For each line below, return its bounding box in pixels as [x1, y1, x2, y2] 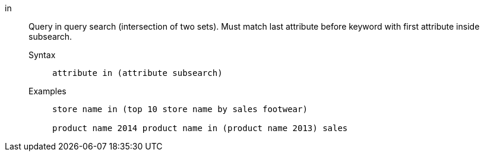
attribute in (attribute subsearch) [52, 68, 223, 78]
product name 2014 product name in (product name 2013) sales [52, 123, 348, 133]
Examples [29, 86, 67, 96]
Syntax [29, 50, 56, 60]
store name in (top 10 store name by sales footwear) [52, 104, 308, 114]
